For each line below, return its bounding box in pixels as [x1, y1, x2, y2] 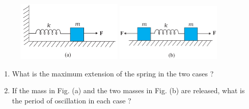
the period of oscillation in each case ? [12, 95, 131, 105]
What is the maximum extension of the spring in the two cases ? [12, 68, 214, 78]
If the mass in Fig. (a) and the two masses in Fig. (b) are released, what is [12, 85, 245, 96]
